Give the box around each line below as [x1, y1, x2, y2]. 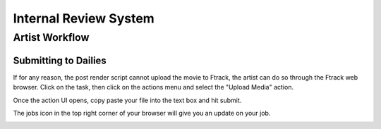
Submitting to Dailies [13, 54, 107, 66]
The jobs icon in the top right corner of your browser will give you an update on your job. [13, 109, 271, 117]
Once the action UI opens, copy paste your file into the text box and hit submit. [13, 96, 242, 104]
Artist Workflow [13, 31, 90, 44]
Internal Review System [13, 11, 155, 26]
